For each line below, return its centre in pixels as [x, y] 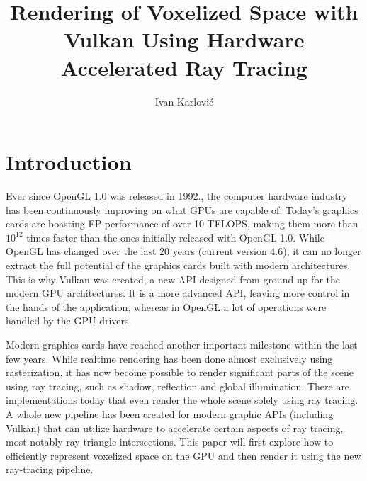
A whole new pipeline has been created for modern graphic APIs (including [170, 413]
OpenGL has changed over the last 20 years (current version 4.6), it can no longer [183, 251]
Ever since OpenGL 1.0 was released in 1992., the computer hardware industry [177, 196]
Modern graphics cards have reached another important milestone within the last [182, 344]
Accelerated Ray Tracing [184, 67]
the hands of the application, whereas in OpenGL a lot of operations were [166, 306]
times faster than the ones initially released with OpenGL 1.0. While [175, 237]
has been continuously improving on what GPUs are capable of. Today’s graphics [182, 209]
